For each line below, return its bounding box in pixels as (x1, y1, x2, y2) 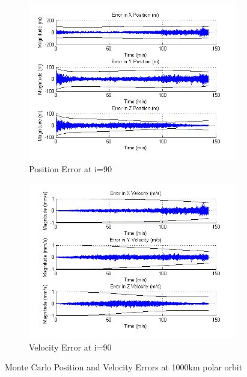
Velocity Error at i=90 (29, 340, 112, 353)
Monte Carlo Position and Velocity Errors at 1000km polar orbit (5, 361, 243, 373)
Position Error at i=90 (29, 162, 112, 175)
